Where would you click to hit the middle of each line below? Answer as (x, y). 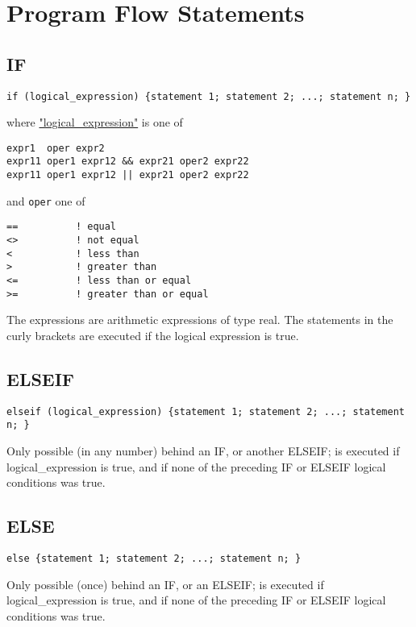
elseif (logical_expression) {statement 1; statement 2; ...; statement (206, 411)
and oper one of (46, 200)
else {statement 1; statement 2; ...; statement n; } (154, 559)
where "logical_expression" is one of (95, 122)
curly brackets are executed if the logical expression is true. (153, 335)
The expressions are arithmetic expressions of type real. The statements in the (200, 320)
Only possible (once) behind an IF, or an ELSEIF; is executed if (165, 584)
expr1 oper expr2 (56, 148)
